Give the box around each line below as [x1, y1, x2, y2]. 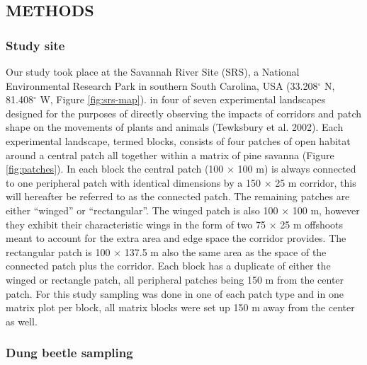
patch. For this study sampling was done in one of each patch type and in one [6, 286, 344, 301]
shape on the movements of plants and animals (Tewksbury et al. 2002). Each [6, 120, 344, 134]
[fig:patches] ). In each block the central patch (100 [6, 161, 224, 176]
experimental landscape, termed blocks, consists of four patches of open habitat [6, 133, 351, 148]
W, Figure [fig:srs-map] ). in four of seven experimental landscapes [40, 92, 326, 107]
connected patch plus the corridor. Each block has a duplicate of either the [6, 258, 331, 273]
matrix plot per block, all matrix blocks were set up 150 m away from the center [6, 300, 355, 315]
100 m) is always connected [237, 161, 356, 176]
